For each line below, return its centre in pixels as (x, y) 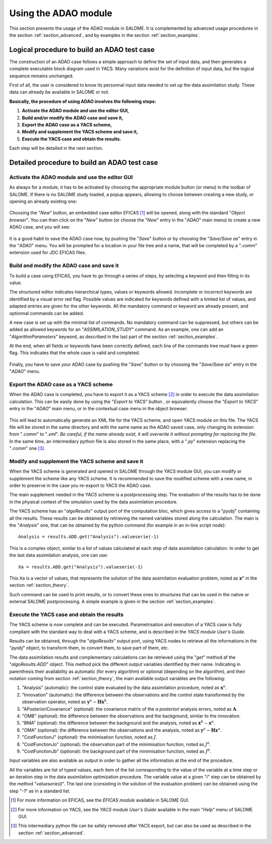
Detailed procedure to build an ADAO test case (84, 162)
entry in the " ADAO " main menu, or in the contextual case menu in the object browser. (98, 409)
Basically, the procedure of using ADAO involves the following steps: (83, 101)
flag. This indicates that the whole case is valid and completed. (75, 353)
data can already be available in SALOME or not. (59, 92)
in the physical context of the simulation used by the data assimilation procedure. (94, 501)
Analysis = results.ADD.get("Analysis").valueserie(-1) (89, 537)
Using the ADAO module (61, 13)
